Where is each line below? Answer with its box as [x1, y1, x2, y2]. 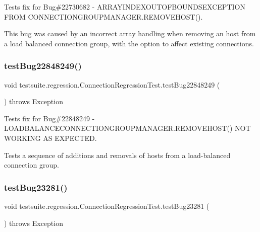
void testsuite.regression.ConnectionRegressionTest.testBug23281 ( [4, 200, 210, 211]
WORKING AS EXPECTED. [4, 132, 97, 143]
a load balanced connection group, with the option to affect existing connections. [4, 38, 254, 48]
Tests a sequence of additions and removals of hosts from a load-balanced [4, 149, 231, 160]
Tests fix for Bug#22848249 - [4, 113, 95, 123]
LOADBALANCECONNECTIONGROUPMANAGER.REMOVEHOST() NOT [4, 123, 251, 133]
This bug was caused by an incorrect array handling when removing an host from [4, 28, 256, 39]
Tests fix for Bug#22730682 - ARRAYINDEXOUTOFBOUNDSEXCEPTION [4, 2, 245, 12]
